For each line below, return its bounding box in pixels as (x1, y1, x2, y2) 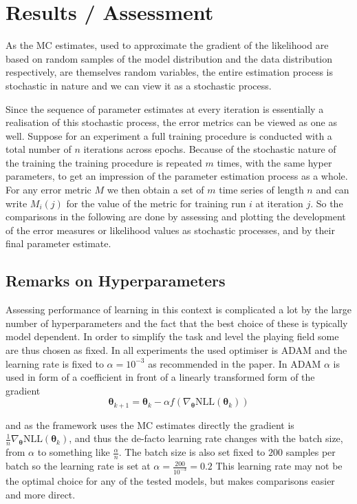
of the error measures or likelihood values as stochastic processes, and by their (6, 222, 335, 237)
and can (316, 182, 349, 197)
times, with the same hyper (217, 155, 332, 169)
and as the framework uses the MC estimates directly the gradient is (6, 417, 294, 432)
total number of (6, 142, 72, 156)
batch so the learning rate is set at (6, 459, 151, 473)
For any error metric (6, 182, 91, 197)
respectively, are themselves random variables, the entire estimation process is (6, 65, 334, 79)
